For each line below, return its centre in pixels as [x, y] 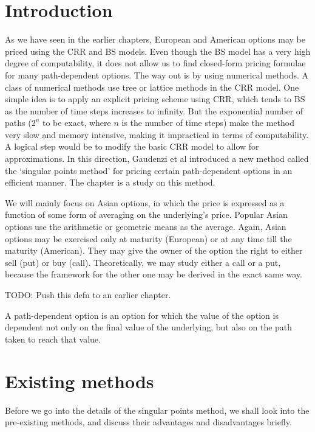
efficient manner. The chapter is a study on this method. [110, 182]
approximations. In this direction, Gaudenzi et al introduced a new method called [157, 159]
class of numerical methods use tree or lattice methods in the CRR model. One [152, 87]
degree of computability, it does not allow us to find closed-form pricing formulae [155, 63]
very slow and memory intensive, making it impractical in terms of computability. [157, 134]
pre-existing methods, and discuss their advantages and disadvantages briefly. [148, 422]
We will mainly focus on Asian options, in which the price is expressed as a [145, 202]
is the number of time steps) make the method [208, 123]
